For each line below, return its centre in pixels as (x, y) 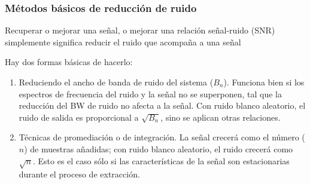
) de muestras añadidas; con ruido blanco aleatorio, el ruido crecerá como (159, 148)
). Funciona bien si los (264, 82)
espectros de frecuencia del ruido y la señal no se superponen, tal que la (150, 93)
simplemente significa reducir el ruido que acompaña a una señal (123, 42)
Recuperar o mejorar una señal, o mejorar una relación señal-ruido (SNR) (140, 30)
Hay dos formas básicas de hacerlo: (69, 62)
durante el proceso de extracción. (79, 174)
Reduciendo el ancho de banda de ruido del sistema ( (116, 82)
